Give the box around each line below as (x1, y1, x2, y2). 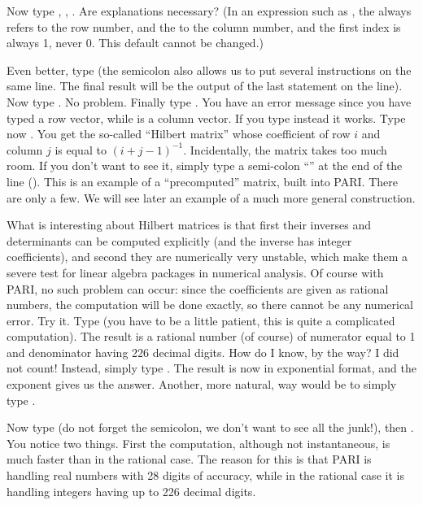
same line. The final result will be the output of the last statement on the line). (7, 77, 403, 94)
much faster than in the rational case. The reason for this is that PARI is (7, 451, 372, 468)
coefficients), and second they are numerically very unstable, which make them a (7, 248, 408, 265)
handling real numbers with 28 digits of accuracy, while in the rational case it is (7, 467, 404, 484)
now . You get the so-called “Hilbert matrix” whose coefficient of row (7, 125, 351, 142)
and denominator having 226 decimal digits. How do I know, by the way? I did (7, 343, 399, 360)
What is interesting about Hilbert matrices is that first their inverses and (7, 216, 371, 233)
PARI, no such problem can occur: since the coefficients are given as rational (7, 280, 389, 297)
